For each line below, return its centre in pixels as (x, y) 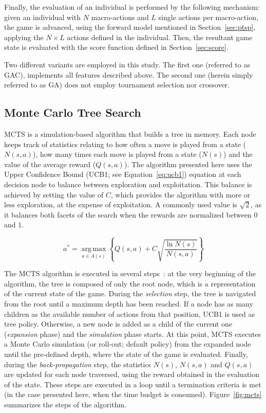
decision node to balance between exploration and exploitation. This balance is (128, 184)
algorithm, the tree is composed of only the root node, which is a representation (130, 283)
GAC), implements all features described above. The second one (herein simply (129, 74)
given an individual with (42, 17)
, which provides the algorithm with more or (181, 194)
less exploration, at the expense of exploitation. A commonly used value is (121, 204)
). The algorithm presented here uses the (188, 164)
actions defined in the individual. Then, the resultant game (160, 37)
